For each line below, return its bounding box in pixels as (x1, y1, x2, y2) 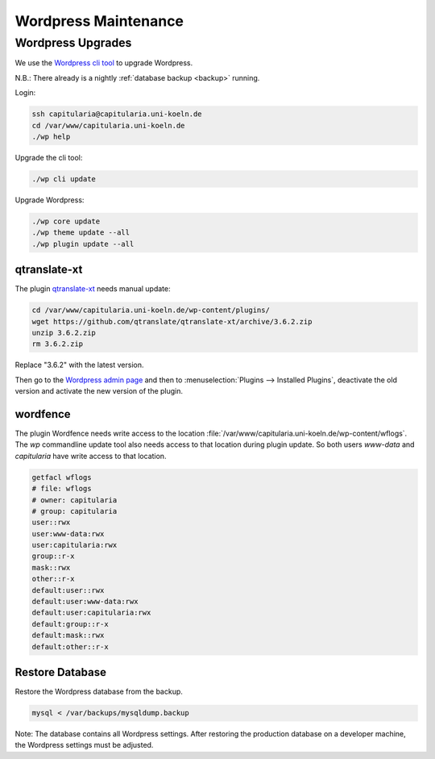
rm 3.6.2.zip (31, 340, 84, 348)
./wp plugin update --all (31, 239, 135, 248)
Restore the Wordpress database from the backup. (14, 686, 183, 697)
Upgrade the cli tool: (14, 152, 83, 162)
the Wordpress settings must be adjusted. (14, 740, 154, 750)
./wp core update (31, 216, 101, 226)
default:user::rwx (31, 586, 105, 594)
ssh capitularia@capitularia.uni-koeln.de (31, 110, 202, 119)
